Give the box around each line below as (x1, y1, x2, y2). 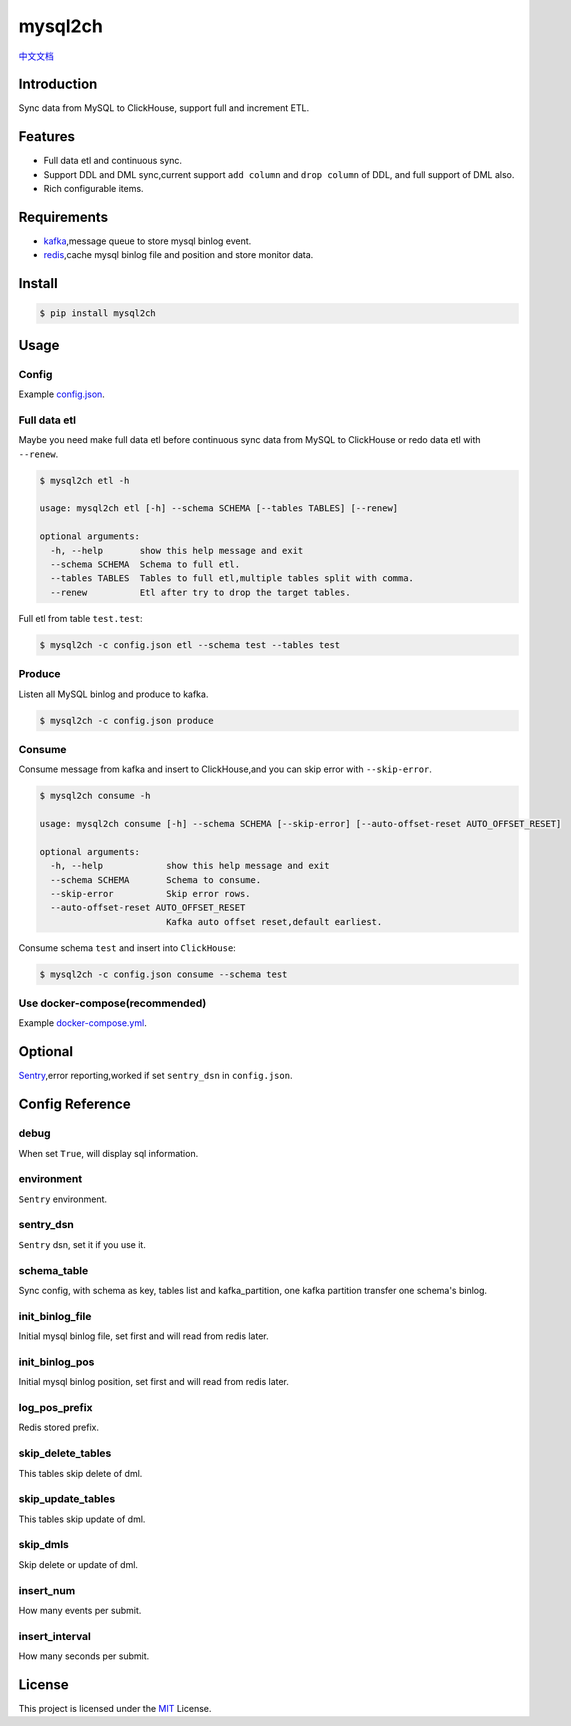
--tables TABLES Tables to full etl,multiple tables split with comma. (50, 573, 415, 584)
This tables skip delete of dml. (18, 1467, 143, 1479)
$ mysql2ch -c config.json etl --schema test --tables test (39, 639, 341, 650)
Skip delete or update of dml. (18, 1558, 139, 1570)
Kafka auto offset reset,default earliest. (165, 916, 383, 927)
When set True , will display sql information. (18, 1147, 199, 1159)
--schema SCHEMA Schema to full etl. (50, 559, 240, 570)
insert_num (18, 1583, 76, 1597)
